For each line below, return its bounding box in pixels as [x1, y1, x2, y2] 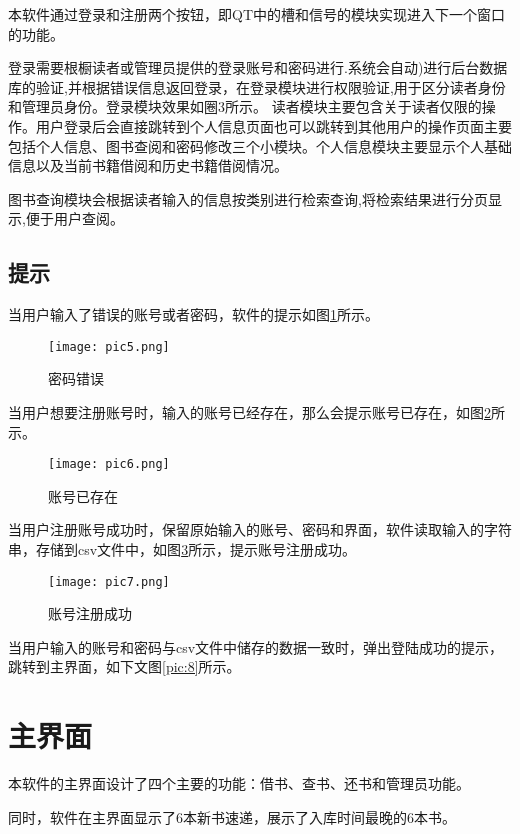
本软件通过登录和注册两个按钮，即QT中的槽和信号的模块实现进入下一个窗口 [8, 4, 505, 24]
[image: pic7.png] [48, 574, 170, 589]
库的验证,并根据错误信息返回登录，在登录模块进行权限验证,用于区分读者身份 [8, 76, 506, 97]
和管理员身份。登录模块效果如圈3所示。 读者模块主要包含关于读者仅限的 [8, 96, 482, 117]
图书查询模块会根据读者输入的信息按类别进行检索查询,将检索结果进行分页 [8, 188, 488, 209]
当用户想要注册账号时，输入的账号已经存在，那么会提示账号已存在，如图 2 [8, 401, 491, 422]
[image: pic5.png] [48, 339, 170, 354]
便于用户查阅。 [25, 208, 124, 229]
